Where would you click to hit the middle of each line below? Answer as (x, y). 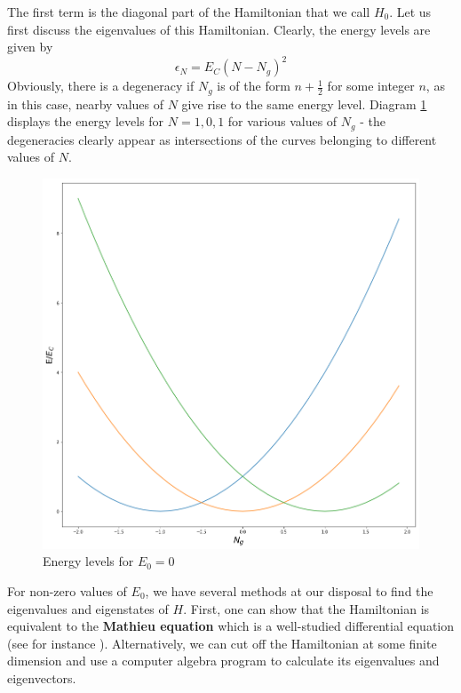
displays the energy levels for (86, 121)
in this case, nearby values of (86, 104)
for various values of (282, 121)
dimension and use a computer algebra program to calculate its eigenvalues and (223, 661)
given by (30, 47)
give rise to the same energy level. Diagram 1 (304, 104)
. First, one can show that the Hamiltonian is (306, 608)
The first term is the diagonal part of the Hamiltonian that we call (189, 12)
